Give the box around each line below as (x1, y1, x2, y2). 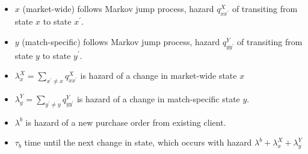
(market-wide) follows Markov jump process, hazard (22, 2, 214, 14)
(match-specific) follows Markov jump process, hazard (22, 35, 220, 48)
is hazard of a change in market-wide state (80, 69, 237, 82)
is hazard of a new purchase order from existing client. (25, 115, 226, 128)
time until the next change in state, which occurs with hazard (24, 136, 252, 149)
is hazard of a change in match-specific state (76, 92, 240, 105)
